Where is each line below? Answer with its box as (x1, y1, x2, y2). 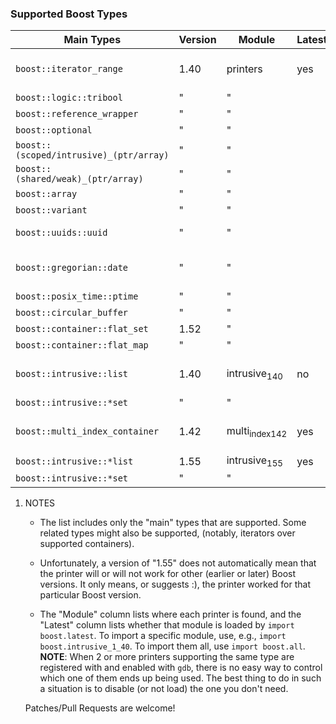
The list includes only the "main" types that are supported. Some (39, 517, 307, 529)
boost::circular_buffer (15, 307, 129, 319)
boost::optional (15, 125, 93, 136)
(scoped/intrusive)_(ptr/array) (15, 150, 170, 161)
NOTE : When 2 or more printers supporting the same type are (39, 651, 295, 663)
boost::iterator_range (15, 63, 123, 75)
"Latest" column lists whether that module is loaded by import (39, 619, 295, 631)
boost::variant (15, 205, 88, 216)
